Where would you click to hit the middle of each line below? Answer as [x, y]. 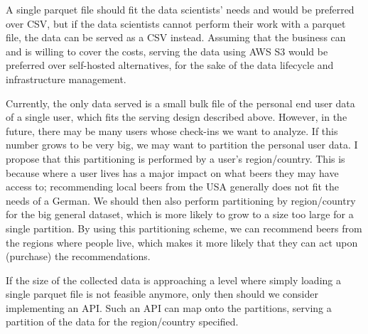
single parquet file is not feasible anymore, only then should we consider [162, 294]
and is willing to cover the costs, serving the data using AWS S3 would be [167, 51]
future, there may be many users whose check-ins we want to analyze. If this [172, 130]
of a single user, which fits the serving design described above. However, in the [177, 117]
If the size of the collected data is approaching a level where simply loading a [173, 280]
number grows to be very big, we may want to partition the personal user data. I [182, 145]
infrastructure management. [66, 79]
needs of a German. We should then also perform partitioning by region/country [181, 200]
